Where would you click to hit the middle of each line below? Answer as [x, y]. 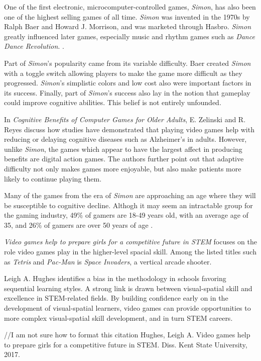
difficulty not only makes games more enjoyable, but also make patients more [123, 168]
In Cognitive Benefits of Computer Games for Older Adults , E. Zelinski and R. [125, 119]
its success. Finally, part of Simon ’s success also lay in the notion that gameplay [127, 92]
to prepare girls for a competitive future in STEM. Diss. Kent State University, [126, 344]
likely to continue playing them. [53, 178]
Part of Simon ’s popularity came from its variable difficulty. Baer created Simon [127, 63]
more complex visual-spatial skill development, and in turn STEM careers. [118, 318]
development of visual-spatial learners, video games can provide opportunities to [127, 308]
